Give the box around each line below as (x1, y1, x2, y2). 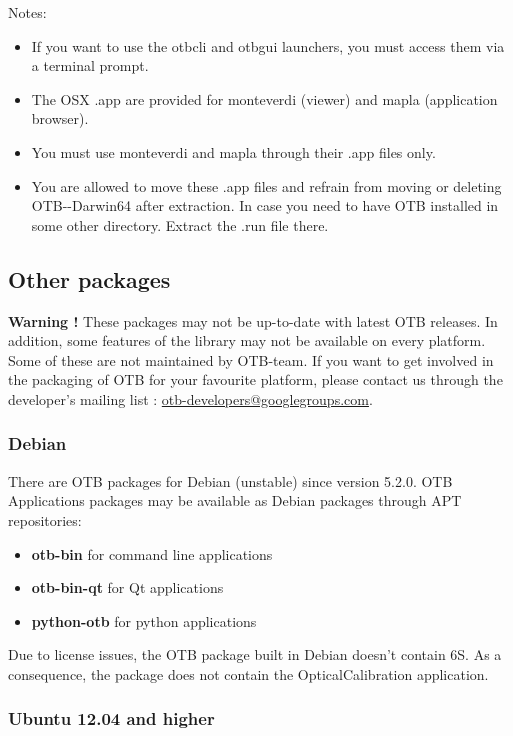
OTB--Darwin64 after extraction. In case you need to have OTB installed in (31, 195, 499, 216)
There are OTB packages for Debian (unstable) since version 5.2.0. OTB (8, 470, 453, 491)
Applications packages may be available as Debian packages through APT (8, 490, 462, 511)
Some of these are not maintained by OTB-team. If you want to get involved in (8, 349, 494, 370)
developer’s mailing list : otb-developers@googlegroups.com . (8, 388, 373, 409)
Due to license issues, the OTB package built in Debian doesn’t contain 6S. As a (8, 644, 502, 665)
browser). (31, 108, 89, 129)
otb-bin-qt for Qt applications (31, 577, 224, 598)
